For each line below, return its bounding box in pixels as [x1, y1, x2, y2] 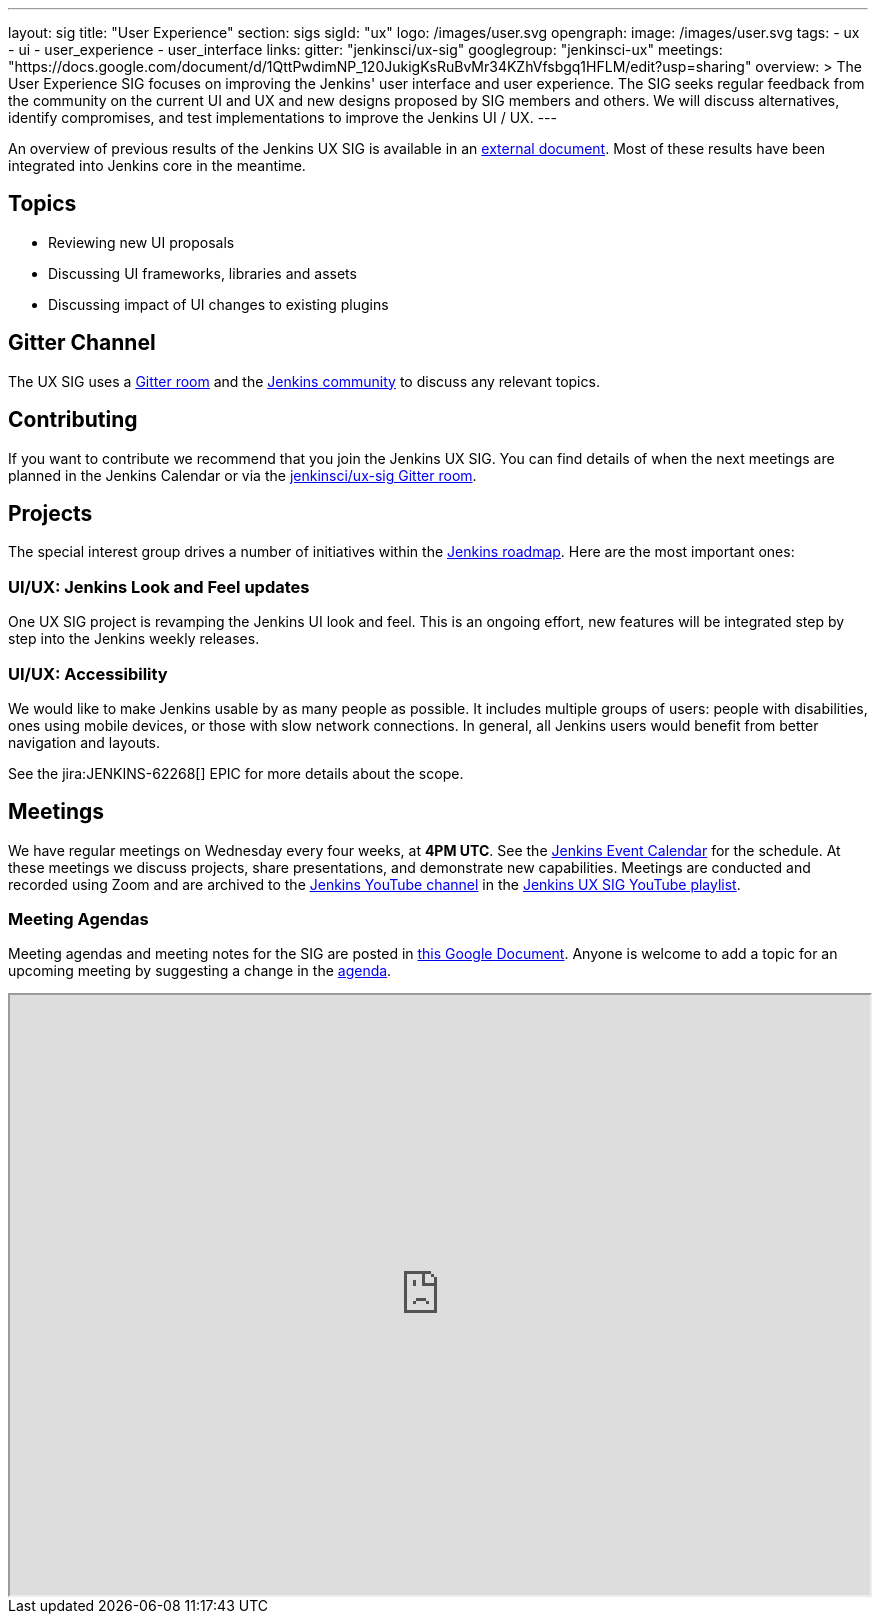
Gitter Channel [8, 330, 156, 356]
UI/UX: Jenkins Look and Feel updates [8, 576, 310, 597]
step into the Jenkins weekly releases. [8, 630, 260, 648]
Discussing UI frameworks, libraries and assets [48, 264, 357, 282]
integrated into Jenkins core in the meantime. [8, 157, 306, 174]
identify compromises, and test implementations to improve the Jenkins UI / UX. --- [8, 109, 557, 126]
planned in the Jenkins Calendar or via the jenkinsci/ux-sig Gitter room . [8, 466, 477, 484]
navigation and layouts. [8, 733, 161, 751]
